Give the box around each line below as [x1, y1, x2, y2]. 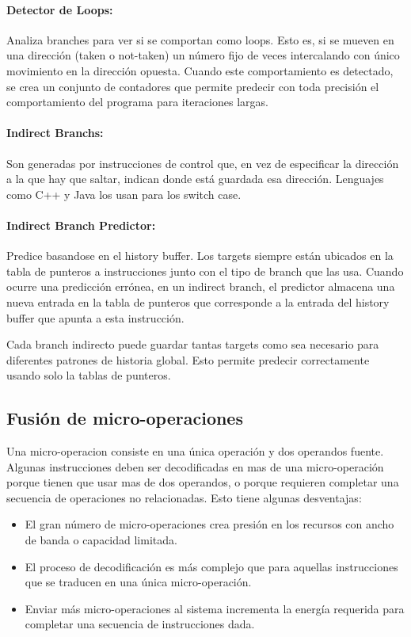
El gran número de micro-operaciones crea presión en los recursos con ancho [25, 516, 394, 532]
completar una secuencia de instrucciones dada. [25, 616, 255, 632]
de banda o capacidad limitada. [25, 532, 177, 548]
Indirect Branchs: [6, 124, 104, 141]
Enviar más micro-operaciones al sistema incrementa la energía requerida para [25, 600, 405, 616]
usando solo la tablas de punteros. [6, 367, 171, 383]
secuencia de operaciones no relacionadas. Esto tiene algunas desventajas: [6, 489, 362, 505]
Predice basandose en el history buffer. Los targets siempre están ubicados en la [6, 247, 394, 264]
